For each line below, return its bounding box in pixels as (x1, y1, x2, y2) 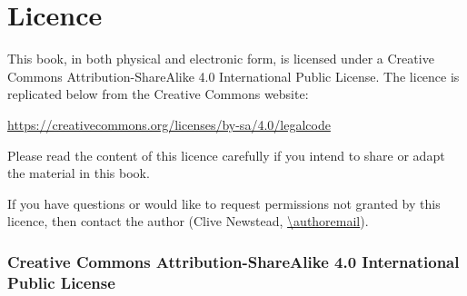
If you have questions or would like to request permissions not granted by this (7, 193, 441, 212)
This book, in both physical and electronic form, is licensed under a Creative (7, 49, 434, 68)
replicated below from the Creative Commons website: (7, 84, 309, 104)
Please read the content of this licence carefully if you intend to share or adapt (7, 145, 445, 164)
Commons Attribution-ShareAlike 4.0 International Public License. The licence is (7, 66, 460, 85)
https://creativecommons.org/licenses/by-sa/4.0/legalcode (7, 114, 331, 133)
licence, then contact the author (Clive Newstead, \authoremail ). (7, 212, 369, 231)
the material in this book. (7, 163, 150, 183)
